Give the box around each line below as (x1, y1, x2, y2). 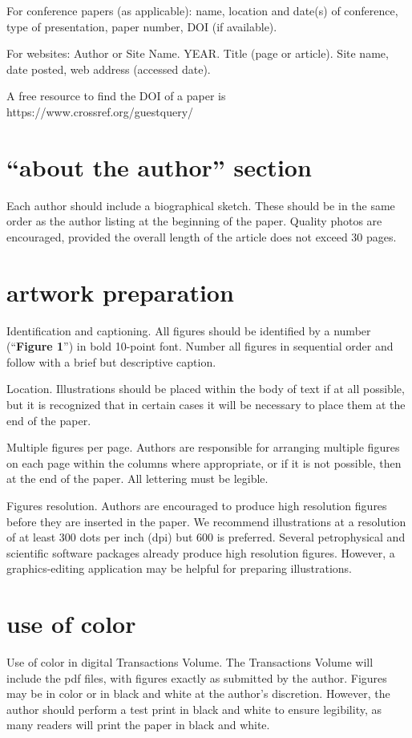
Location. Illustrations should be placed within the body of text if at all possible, (6, 380, 405, 397)
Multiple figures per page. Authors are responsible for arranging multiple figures (6, 439, 400, 456)
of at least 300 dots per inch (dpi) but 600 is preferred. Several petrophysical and (6, 529, 406, 545)
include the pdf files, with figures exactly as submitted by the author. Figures (6, 669, 387, 686)
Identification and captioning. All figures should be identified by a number (6, 322, 371, 339)
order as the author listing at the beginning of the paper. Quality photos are (6, 213, 382, 229)
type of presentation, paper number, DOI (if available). (6, 18, 277, 34)
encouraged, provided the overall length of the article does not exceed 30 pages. (6, 228, 397, 245)
